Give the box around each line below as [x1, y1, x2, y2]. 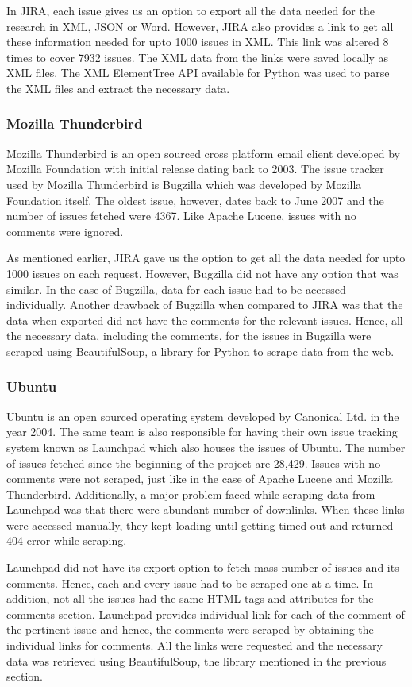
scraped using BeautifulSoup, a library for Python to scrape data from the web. [6, 342, 395, 359]
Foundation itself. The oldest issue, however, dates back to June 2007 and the [6, 191, 384, 208]
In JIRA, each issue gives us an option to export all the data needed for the [6, 2, 375, 18]
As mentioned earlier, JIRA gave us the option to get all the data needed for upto [6, 249, 406, 266]
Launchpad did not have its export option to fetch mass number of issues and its [6, 559, 399, 576]
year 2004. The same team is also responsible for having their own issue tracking [6, 423, 398, 440]
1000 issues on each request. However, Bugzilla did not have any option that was [6, 264, 399, 281]
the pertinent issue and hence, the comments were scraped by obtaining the [6, 621, 374, 638]
